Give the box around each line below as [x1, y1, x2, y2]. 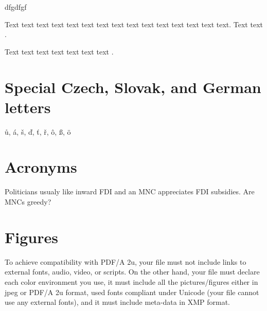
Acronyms [5, 156, 77, 177]
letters [5, 96, 51, 117]
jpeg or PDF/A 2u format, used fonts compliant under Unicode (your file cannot [5, 286, 259, 297]
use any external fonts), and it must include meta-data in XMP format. [5, 297, 230, 307]
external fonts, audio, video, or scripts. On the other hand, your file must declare [5, 266, 260, 277]
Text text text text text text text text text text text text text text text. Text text [5, 19, 263, 29]
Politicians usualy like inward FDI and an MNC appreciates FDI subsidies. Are [5, 186, 255, 197]
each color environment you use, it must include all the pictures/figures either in [5, 276, 258, 287]
